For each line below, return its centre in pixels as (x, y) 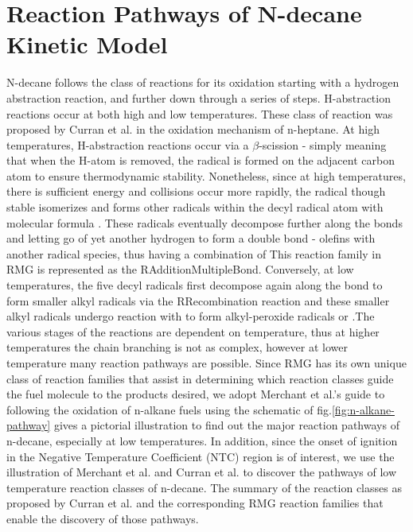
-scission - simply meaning (323, 144)
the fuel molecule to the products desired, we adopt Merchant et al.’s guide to (196, 394)
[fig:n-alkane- (363, 409)
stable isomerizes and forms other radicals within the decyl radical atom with (195, 207)
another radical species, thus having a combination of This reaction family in (194, 253)
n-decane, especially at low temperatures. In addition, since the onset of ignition (202, 440)
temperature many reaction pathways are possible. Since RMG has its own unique (206, 363)
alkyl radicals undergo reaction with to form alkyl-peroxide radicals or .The (191, 316)
